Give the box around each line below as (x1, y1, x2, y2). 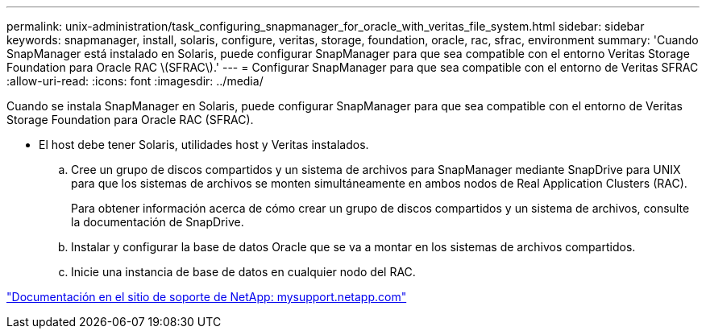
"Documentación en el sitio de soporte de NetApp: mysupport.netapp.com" (6, 290, 407, 304)
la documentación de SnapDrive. (71, 215, 244, 229)
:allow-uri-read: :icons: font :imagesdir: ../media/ (6, 74, 264, 88)
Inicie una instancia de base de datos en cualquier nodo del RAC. (71, 265, 416, 279)
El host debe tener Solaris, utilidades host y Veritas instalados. (39, 138, 369, 151)
